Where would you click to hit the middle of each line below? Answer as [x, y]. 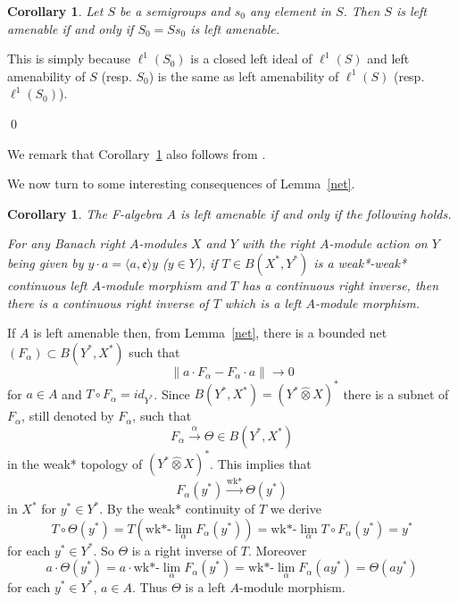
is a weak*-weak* [360, 262]
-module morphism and [163, 284]
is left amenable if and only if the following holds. [316, 213]
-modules [162, 243]
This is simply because [69, 59]
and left [388, 59]
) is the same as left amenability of [244, 75]
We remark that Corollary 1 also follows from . [137, 153]
